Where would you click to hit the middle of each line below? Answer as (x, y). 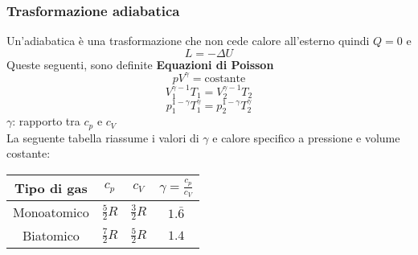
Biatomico (51, 236)
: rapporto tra (46, 121)
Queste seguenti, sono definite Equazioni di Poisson (140, 64)
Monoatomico (51, 212)
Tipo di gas (51, 188)
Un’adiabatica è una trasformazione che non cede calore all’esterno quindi (188, 41)
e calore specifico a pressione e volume (306, 137)
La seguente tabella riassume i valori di (103, 137)
